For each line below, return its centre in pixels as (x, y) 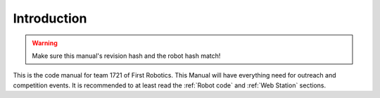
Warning (45, 43)
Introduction (50, 18)
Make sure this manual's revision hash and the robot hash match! (126, 56)
